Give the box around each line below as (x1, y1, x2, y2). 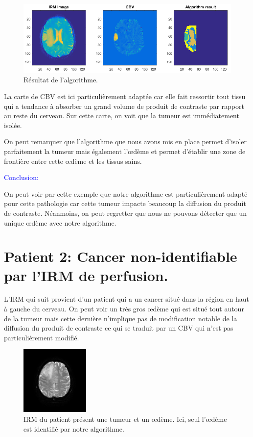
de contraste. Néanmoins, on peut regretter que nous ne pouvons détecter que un (4, 207, 247, 218)
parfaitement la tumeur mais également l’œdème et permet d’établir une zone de (4, 146, 246, 156)
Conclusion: (4, 172, 39, 182)
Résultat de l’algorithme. (23, 75, 98, 85)
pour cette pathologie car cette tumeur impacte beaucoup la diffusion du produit (4, 198, 246, 208)
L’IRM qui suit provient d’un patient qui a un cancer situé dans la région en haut (4, 294, 249, 304)
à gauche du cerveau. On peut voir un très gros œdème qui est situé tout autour (4, 304, 244, 313)
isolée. (4, 120, 22, 130)
